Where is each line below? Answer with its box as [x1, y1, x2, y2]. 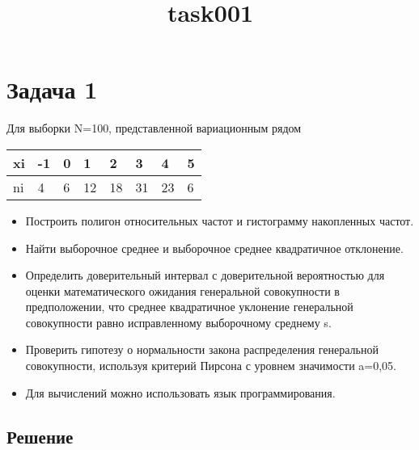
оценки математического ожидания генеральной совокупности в [25, 282, 340, 299]
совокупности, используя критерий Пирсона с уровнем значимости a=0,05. [25, 357, 396, 374]
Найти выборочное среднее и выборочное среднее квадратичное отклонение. [25, 239, 404, 256]
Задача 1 [6, 73, 98, 106]
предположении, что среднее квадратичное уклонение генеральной [25, 298, 353, 315]
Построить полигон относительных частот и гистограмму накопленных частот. [25, 212, 414, 229]
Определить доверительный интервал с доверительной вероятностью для [25, 267, 385, 284]
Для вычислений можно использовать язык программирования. [25, 384, 336, 401]
